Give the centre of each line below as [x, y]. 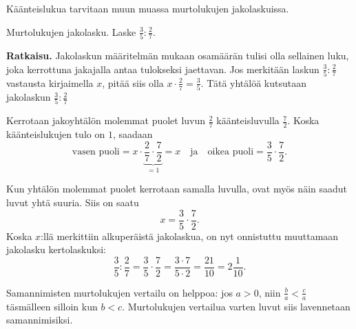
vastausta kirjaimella [50, 82]
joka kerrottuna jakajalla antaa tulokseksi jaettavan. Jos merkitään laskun [163, 69]
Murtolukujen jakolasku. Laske [71, 31]
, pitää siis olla [133, 82]
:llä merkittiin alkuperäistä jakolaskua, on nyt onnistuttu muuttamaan [190, 236]
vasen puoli [96, 152]
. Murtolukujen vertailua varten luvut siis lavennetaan [236, 306]
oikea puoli [231, 152]
